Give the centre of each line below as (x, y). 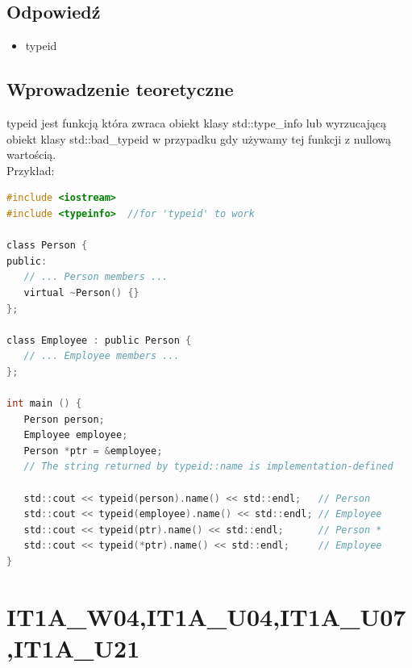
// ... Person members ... (96, 277)
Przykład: (31, 170)
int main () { (44, 404)
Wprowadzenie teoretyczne (120, 89)
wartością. (31, 154)
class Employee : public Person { (99, 340)
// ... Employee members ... (102, 356)
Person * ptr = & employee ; (93, 451)
